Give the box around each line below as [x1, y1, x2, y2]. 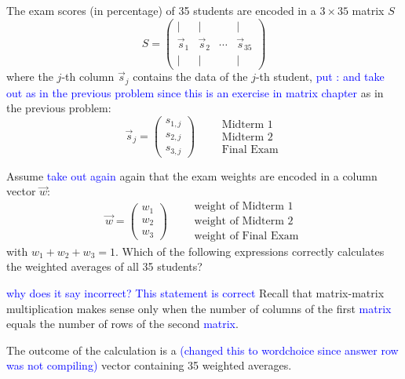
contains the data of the [133, 68, 248, 85]
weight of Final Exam [194, 230, 299, 242]
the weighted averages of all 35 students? [6, 258, 202, 275]
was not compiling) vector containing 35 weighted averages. [6, 357, 292, 374]
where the [6, 68, 53, 85]
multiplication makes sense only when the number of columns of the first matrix [6, 300, 392, 316]
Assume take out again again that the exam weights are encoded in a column [6, 167, 378, 184]
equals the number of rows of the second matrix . [6, 315, 239, 332]
